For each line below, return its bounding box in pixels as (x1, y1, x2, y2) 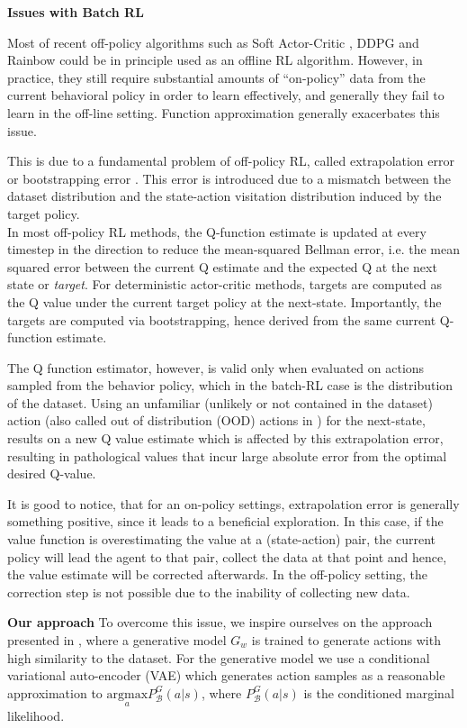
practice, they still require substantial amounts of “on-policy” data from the (7, 68, 426, 86)
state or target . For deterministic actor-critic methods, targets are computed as (7, 275, 442, 294)
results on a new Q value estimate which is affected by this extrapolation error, (7, 429, 444, 448)
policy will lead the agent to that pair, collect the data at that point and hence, (7, 547, 447, 566)
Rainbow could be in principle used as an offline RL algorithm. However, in (7, 50, 423, 69)
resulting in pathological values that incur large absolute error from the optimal (7, 446, 447, 465)
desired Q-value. (7, 464, 96, 483)
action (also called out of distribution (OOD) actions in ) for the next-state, (7, 411, 426, 430)
